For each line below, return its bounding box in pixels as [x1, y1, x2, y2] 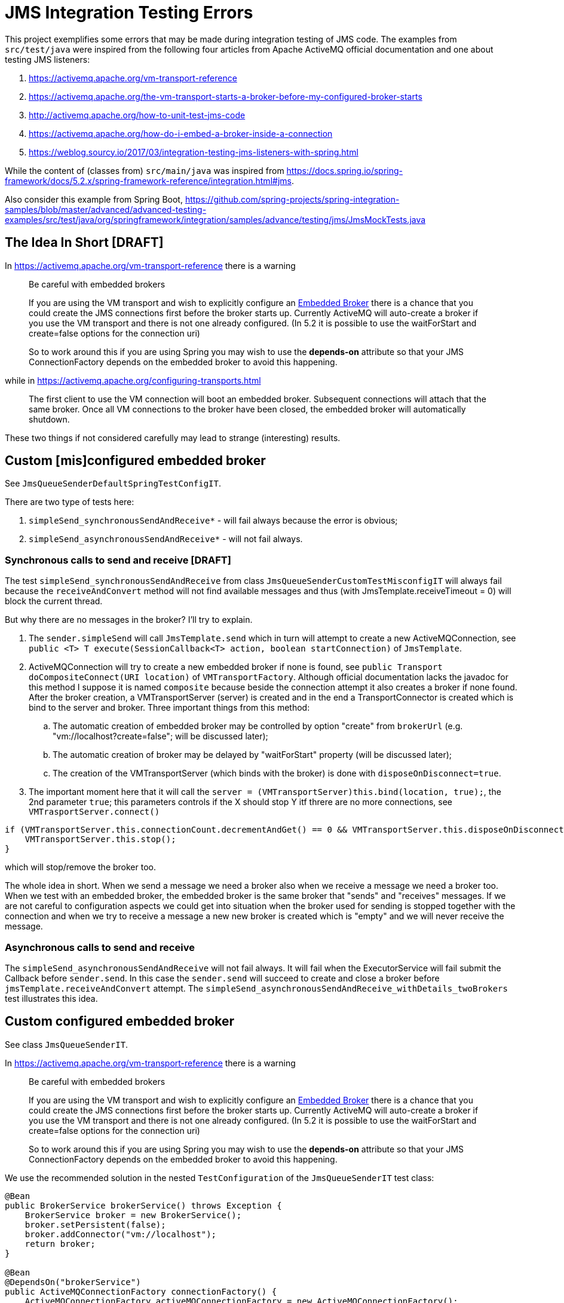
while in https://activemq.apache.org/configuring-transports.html [5, 375, 261, 386]
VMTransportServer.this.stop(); [24, 834, 176, 845]
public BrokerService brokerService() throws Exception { [5, 1200, 282, 1210]
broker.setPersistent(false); [24, 1219, 166, 1229]
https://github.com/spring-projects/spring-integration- [185, 194, 400, 204]
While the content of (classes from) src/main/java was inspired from [5, 165, 284, 176]
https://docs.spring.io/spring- [286, 165, 403, 176]
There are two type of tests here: [5, 497, 134, 507]
